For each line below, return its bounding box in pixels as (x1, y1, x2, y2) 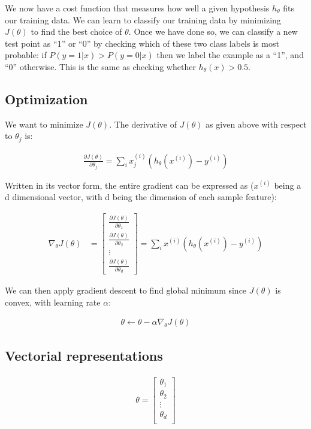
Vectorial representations (5, 346, 163, 364)
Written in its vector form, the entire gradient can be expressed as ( (5, 179, 254, 191)
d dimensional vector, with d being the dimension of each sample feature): (5, 191, 277, 203)
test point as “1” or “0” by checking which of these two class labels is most (5, 37, 279, 49)
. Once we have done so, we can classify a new (128, 25, 298, 38)
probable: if (5, 49, 47, 61)
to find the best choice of (31, 25, 122, 38)
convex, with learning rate (5, 295, 101, 308)
